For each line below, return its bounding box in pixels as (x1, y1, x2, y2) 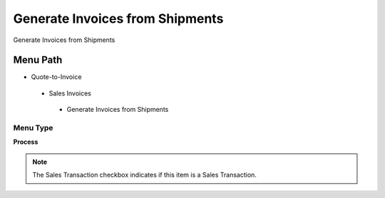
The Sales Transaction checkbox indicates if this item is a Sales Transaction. (32, 171, 257, 179)
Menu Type (13, 123, 53, 132)
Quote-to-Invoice (31, 73, 82, 81)
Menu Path (13, 54, 63, 66)
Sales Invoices (48, 89, 92, 98)
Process (13, 137, 38, 146)
